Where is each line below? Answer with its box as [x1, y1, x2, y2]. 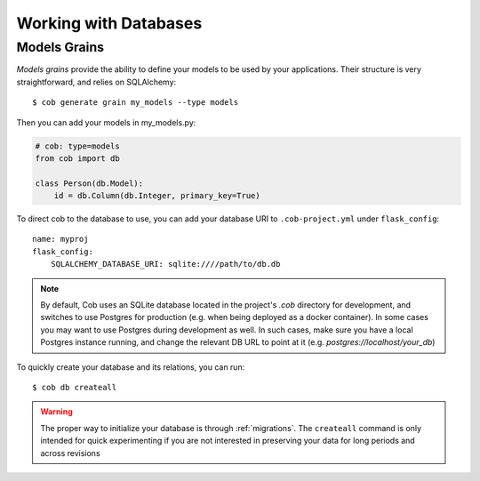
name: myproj [32, 234, 89, 245]
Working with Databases [16, 13, 203, 33]
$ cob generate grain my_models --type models [32, 98, 239, 108]
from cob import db [35, 153, 120, 164]
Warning [40, 406, 73, 417]
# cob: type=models [35, 140, 120, 151]
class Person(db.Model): [35, 178, 144, 188]
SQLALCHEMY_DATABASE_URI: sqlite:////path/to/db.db [50, 259, 281, 269]
